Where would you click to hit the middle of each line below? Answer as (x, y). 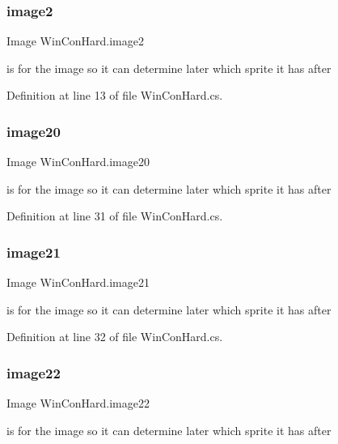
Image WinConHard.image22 (78, 403)
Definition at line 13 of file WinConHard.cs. (115, 95)
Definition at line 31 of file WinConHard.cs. (115, 216)
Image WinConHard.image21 (78, 282)
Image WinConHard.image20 (78, 162)
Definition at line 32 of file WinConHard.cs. (115, 337)
